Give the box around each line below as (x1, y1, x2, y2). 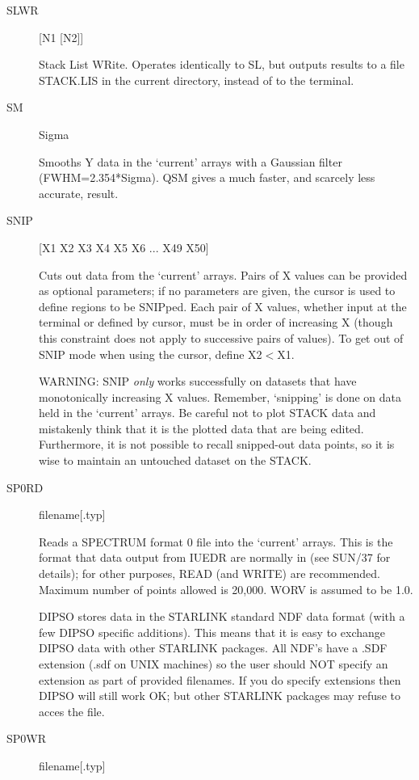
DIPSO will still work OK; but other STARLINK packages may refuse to (39, 687, 400, 704)
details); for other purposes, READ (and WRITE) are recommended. (39, 565, 380, 582)
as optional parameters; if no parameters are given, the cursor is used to (39, 282, 396, 299)
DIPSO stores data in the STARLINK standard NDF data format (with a (39, 608, 405, 625)
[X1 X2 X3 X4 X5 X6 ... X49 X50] (39, 238, 209, 255)
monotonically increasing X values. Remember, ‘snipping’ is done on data (39, 388, 401, 405)
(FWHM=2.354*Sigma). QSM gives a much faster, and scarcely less (39, 169, 375, 186)
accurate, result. (39, 184, 119, 201)
